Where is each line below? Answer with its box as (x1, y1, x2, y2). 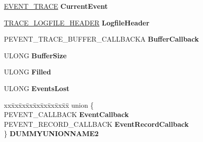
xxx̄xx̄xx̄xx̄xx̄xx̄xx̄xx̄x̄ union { (4, 99, 94, 110)
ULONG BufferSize (4, 50, 67, 60)
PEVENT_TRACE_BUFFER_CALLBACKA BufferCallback (4, 34, 199, 44)
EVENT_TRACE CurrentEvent (4, 1, 108, 11)
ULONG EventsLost (4, 83, 69, 93)
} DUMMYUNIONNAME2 (4, 128, 99, 139)
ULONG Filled (4, 67, 51, 77)
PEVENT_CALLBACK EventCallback (4, 109, 129, 119)
